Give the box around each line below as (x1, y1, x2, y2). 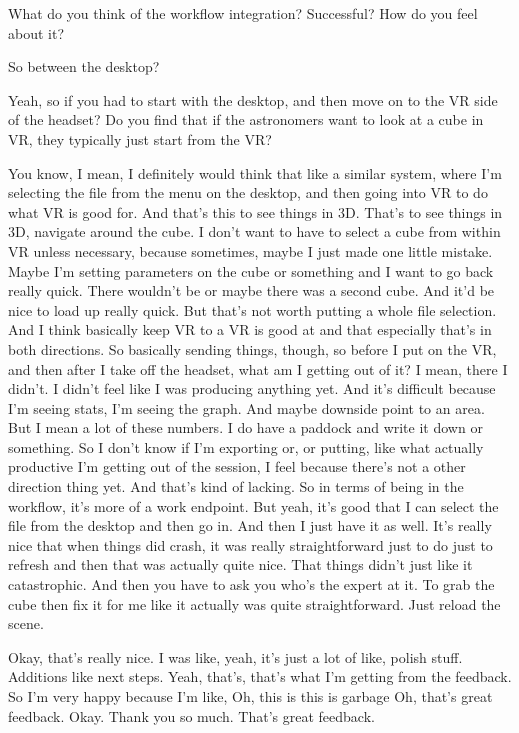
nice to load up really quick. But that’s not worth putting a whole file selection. (8, 299, 497, 320)
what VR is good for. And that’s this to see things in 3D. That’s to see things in (8, 201, 503, 222)
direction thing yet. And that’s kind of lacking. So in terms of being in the (8, 476, 464, 497)
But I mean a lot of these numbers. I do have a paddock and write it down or (8, 417, 483, 438)
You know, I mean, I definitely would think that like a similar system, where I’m (8, 162, 502, 183)
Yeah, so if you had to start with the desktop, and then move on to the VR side (8, 89, 498, 110)
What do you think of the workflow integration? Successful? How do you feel (8, 3, 478, 23)
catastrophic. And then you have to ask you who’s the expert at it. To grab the (8, 574, 495, 595)
